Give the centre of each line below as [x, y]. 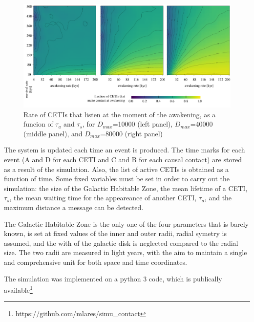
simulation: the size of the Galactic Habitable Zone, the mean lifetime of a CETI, [126, 188]
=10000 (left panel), [143, 124]
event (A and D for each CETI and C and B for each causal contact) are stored [123, 159]
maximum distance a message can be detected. [74, 207]
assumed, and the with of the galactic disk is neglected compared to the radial [121, 243]
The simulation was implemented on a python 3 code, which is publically [113, 278]
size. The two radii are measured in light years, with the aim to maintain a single [126, 252]
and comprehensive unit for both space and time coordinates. [95, 262]
